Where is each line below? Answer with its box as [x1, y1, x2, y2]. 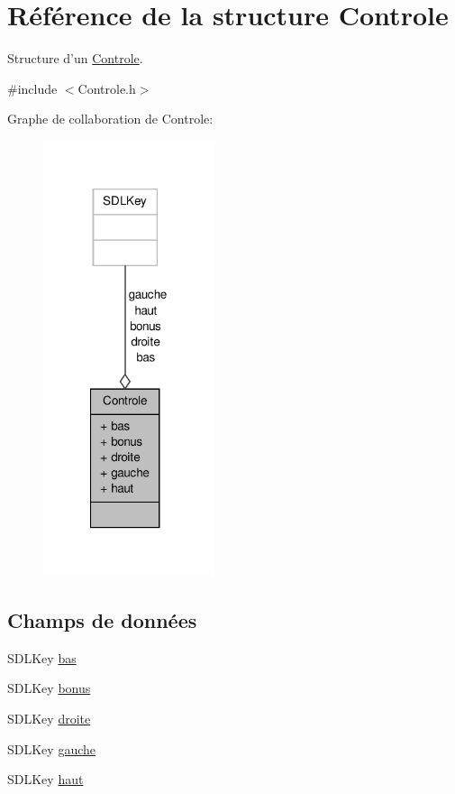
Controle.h [77, 78, 136, 97]
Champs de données [7, 605, 197, 633]
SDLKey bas [7, 648, 77, 667]
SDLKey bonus [7, 679, 91, 697]
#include [7, 78, 58, 97]
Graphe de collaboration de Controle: [7, 109, 214, 128]
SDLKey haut [7, 770, 84, 789]
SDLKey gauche [7, 739, 96, 758]
